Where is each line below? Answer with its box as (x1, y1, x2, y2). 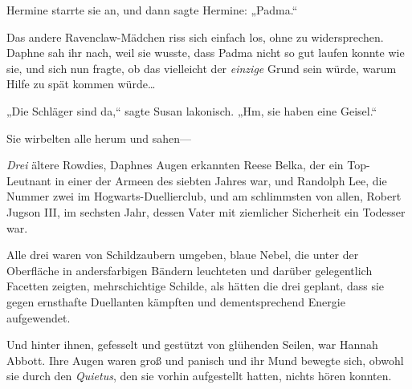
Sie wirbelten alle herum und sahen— (6, 129, 192, 146)
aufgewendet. (6, 309, 71, 326)
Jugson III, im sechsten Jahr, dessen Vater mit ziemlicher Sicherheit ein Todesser (6, 203, 406, 220)
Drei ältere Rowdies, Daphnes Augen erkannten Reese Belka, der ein (6, 156, 344, 173)
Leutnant (6, 172, 51, 188)
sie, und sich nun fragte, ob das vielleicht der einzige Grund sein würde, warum (6, 59, 397, 76)
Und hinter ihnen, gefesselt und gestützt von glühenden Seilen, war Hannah (6, 336, 378, 353)
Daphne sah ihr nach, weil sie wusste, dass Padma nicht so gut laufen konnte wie (6, 44, 405, 61)
